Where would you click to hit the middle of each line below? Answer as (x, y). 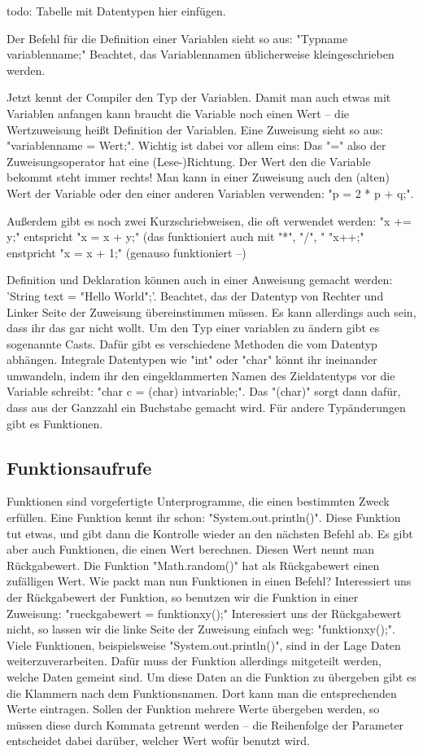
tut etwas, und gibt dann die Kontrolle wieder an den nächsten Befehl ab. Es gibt (210, 533)
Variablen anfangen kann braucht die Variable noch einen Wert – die (178, 113)
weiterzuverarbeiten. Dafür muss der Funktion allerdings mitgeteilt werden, (194, 661)
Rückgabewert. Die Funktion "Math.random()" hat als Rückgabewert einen (193, 565)
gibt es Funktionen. (55, 423)
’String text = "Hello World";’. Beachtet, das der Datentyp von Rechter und (195, 295)
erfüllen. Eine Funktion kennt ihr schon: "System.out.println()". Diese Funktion (204, 517)
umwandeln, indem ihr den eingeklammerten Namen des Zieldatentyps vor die (201, 375)
